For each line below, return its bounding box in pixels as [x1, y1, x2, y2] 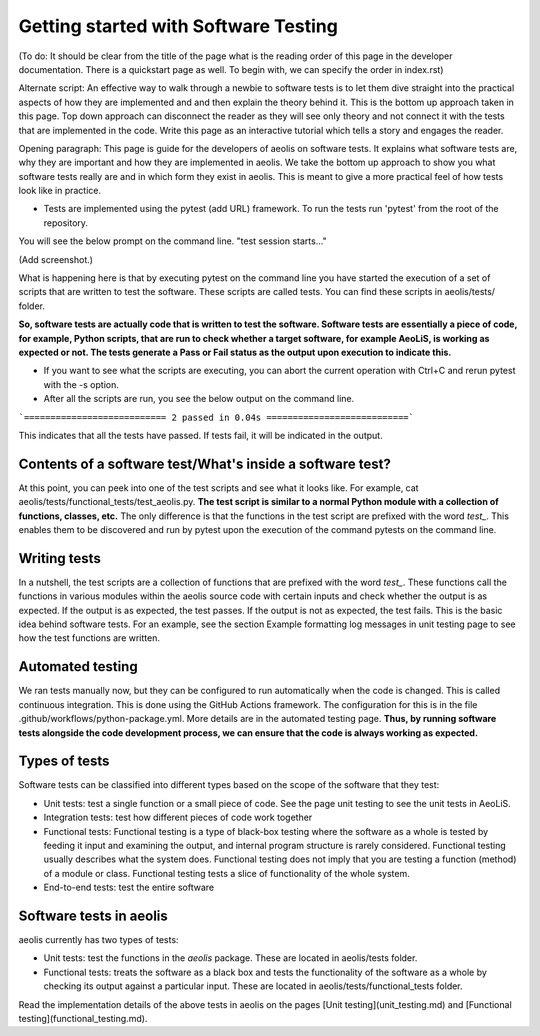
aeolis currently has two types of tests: [18, 934, 179, 946]
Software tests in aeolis [18, 908, 169, 924]
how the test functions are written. [18, 632, 160, 644]
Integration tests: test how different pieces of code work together [43, 811, 313, 824]
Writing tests [18, 550, 102, 567]
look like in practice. [18, 185, 102, 197]
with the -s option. [43, 378, 120, 390]
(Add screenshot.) [18, 253, 94, 265]
